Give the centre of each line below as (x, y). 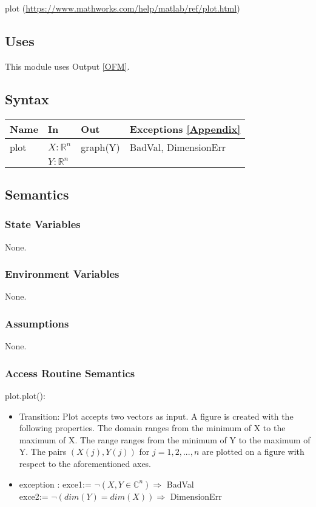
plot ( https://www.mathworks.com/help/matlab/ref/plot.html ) (123, 8)
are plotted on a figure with (253, 452)
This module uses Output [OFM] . (67, 66)
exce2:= (34, 496)
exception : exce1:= (55, 484)
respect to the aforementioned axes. (85, 463)
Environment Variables (62, 274)
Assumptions (37, 323)
